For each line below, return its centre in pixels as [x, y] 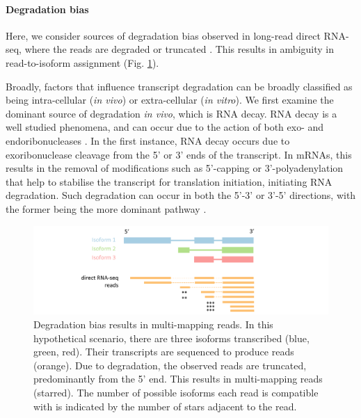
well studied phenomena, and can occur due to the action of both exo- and [165, 127]
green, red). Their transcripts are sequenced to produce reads [164, 352]
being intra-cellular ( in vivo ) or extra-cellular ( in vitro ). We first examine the [170, 100]
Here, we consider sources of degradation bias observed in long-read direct [163, 35]
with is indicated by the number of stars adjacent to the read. [165, 406]
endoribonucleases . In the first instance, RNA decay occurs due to [148, 140]
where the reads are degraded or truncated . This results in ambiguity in [179, 49]
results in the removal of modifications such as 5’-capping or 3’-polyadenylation [175, 168]
